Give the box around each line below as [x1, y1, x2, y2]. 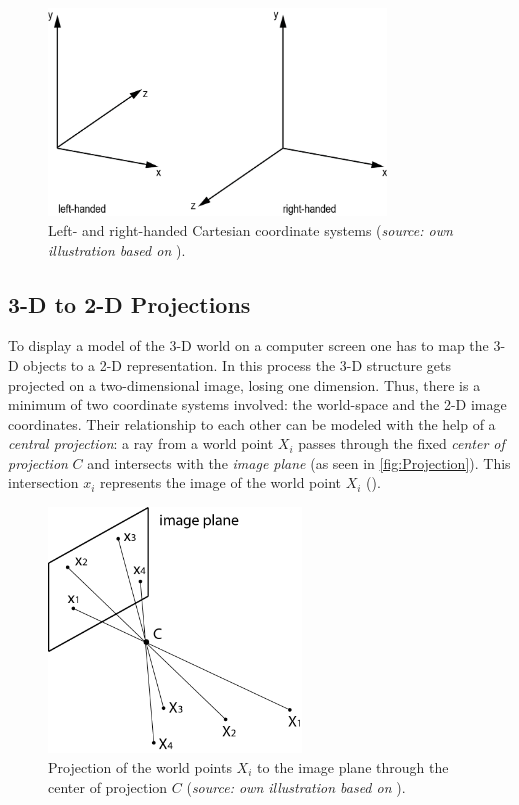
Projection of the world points [48, 757, 232, 778]
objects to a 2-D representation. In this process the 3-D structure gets [23, 354, 452, 375]
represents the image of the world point [100, 472, 342, 493]
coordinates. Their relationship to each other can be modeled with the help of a [8, 413, 496, 434]
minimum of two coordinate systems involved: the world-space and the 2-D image [8, 394, 507, 415]
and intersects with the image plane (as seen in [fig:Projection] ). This [87, 452, 511, 473]
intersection [8, 472, 79, 493]
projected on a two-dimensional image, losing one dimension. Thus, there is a [8, 374, 481, 395]
